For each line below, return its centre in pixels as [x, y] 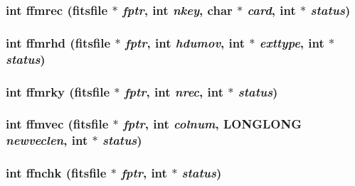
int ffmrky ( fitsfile [58, 91]
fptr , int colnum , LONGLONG [212, 124]
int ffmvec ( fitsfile [57, 124]
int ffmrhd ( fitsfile [58, 42]
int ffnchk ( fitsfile [56, 173]
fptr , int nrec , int [174, 91]
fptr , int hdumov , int [185, 42]
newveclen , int [47, 140]
